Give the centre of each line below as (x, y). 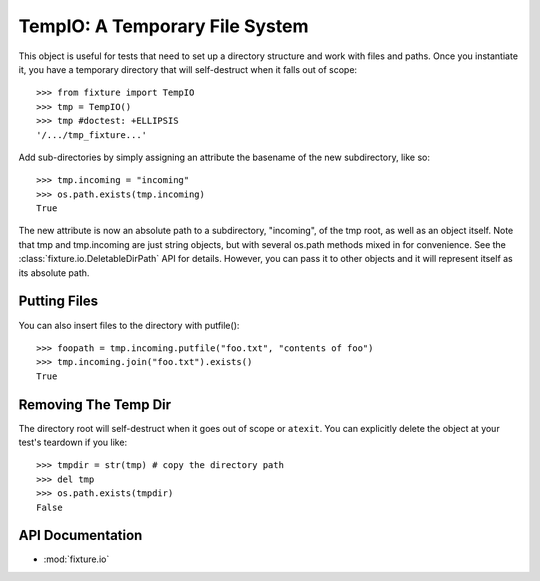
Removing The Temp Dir (95, 404)
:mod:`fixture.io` (76, 559)
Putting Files (58, 301)
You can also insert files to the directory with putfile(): (129, 325)
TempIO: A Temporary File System (163, 26)
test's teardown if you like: (73, 442)
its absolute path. (54, 272)
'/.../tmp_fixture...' (92, 134)
